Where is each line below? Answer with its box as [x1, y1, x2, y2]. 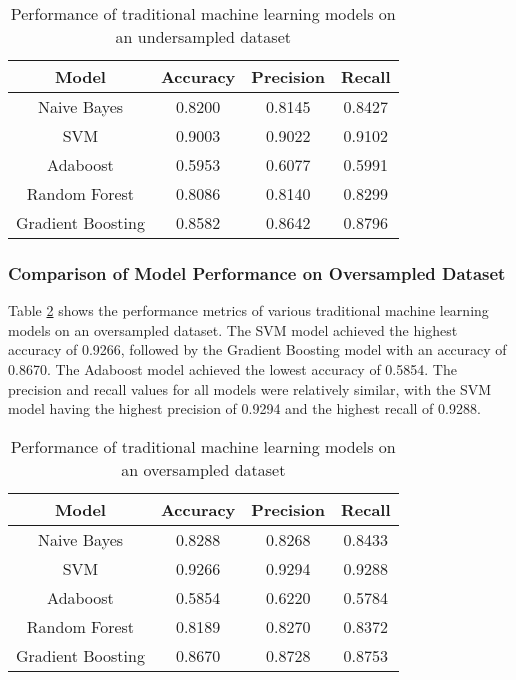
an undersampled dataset [115, 25, 291, 48]
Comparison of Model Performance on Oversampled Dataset [8, 260, 506, 285]
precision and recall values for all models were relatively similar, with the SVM [8, 378, 492, 399]
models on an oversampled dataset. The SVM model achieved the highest [8, 319, 458, 340]
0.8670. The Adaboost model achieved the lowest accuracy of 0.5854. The [8, 359, 457, 379]
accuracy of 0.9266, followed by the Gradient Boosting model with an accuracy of [8, 339, 507, 360]
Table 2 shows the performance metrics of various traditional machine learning [8, 300, 489, 321]
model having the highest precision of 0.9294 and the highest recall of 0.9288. [8, 398, 481, 419]
